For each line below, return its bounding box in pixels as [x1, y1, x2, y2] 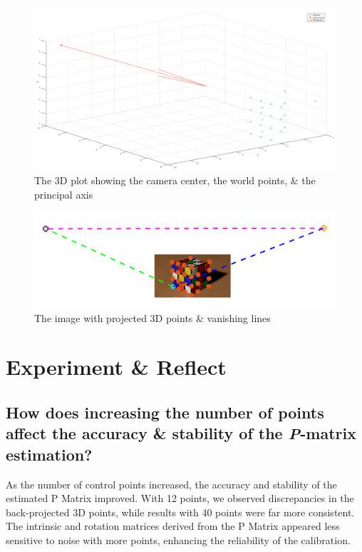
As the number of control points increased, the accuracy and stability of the [6, 476, 337, 491]
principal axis [34, 186, 93, 201]
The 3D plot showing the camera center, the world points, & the [34, 173, 316, 188]
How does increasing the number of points [6, 401, 324, 423]
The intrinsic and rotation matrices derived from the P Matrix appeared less [6, 518, 340, 533]
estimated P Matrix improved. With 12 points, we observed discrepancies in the [6, 491, 354, 506]
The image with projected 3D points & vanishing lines [34, 310, 271, 325]
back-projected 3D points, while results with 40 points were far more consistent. [6, 504, 355, 519]
